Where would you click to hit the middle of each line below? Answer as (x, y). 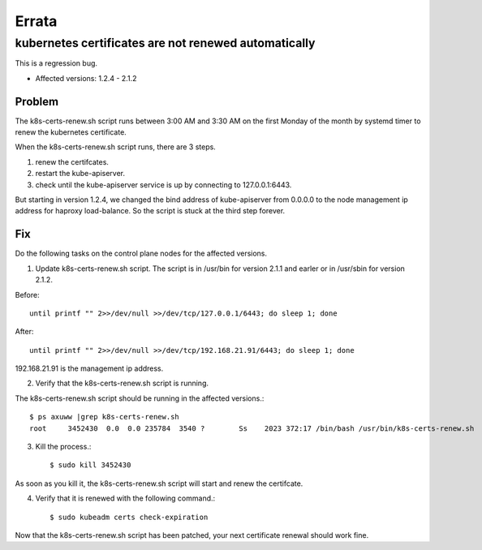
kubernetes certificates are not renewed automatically (165, 43)
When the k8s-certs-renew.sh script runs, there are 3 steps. (116, 147)
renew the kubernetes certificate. (71, 132)
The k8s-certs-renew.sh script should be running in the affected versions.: (140, 398)
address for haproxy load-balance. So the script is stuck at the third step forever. (150, 211)
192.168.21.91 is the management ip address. (89, 368)
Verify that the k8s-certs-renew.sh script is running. (122, 383)
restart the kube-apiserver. (80, 174)
